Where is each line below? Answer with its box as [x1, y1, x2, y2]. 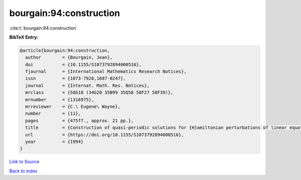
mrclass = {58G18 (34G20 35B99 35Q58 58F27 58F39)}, [25, 90, 174, 95]
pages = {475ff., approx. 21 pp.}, [25, 118, 134, 123]
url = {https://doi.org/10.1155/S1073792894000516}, [25, 132, 184, 137]
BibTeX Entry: [9, 34, 39, 40]
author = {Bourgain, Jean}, [25, 55, 113, 60]
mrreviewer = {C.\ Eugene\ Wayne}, [25, 104, 120, 110]
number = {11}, [25, 111, 81, 116]
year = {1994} [25, 139, 84, 144]
